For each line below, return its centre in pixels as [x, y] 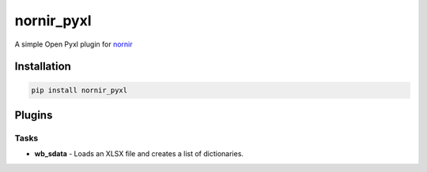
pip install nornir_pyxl [79, 90]
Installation [43, 67]
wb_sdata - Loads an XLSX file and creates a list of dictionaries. [139, 154]
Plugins [34, 115]
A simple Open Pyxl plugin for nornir [74, 44]
